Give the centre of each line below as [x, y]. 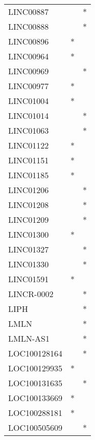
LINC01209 [29, 219]
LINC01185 [29, 175]
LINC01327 [29, 249]
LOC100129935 [35, 368]
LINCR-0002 [31, 294]
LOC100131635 [35, 383]
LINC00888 [29, 26]
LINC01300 [29, 234]
